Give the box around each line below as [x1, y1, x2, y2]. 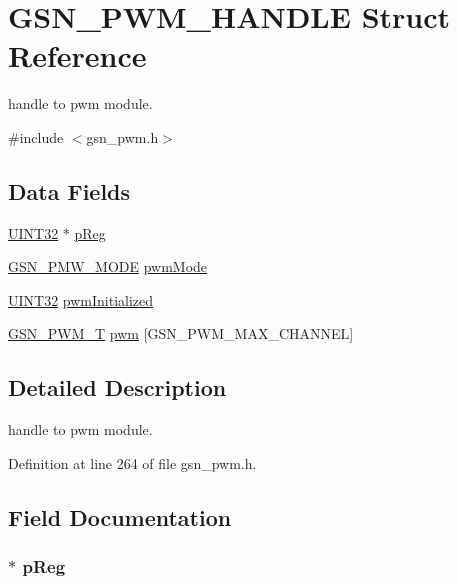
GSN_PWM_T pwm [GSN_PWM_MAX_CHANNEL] [8, 323, 354, 344]
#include [8, 126, 64, 147]
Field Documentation [8, 501, 232, 532]
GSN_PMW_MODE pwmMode [8, 256, 208, 277]
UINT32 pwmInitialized [8, 289, 154, 310]
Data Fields [8, 175, 131, 206]
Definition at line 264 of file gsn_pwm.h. [8, 452, 257, 473]
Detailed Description [8, 372, 227, 403]
